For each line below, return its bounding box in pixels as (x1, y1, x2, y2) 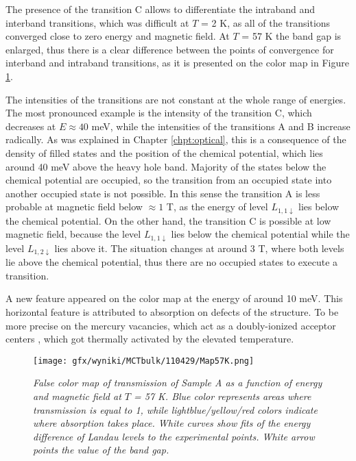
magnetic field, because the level (5, 227, 141, 241)
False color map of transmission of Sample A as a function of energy (33, 375, 322, 390)
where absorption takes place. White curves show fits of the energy (33, 416, 311, 430)
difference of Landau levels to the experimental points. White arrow (33, 429, 315, 443)
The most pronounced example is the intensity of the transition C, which (5, 105, 312, 120)
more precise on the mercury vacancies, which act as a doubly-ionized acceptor (5, 318, 336, 332)
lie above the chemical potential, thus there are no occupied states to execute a (5, 255, 338, 269)
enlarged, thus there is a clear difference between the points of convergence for (5, 42, 334, 56)
